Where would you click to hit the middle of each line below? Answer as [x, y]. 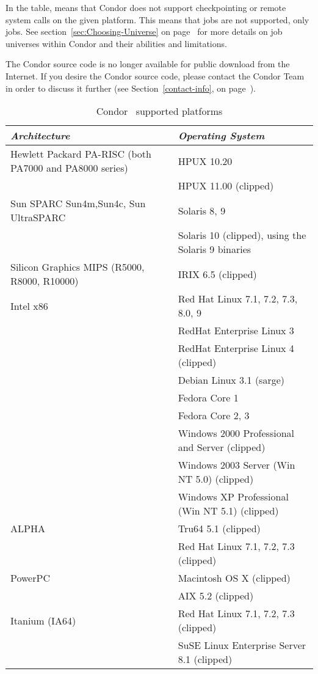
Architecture [40, 136]
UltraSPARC [38, 218]
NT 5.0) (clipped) [216, 479]
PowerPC [30, 578]
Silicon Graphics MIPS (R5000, [78, 267]
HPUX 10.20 [205, 161]
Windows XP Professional [233, 497]
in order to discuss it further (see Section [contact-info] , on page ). [131, 88]
